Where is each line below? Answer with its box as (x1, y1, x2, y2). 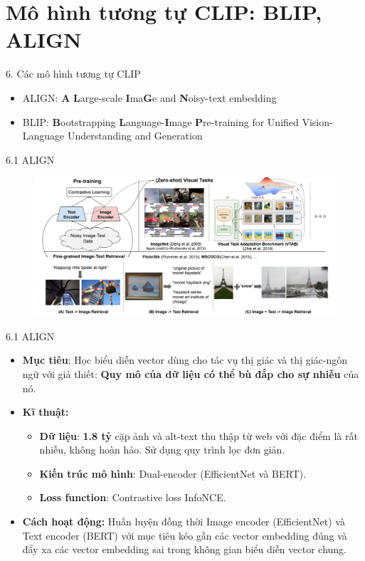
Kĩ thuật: (22, 404, 69, 419)
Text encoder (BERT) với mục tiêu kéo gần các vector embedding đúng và (22, 528, 347, 542)
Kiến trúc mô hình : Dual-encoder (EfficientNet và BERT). (39, 466, 307, 481)
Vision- (302, 114, 333, 129)
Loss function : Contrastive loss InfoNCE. (39, 490, 226, 505)
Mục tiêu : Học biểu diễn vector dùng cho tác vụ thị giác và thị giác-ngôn (22, 352, 348, 367)
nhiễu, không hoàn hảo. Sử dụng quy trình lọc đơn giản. (39, 442, 285, 457)
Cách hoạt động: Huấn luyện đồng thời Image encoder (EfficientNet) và (22, 514, 345, 529)
